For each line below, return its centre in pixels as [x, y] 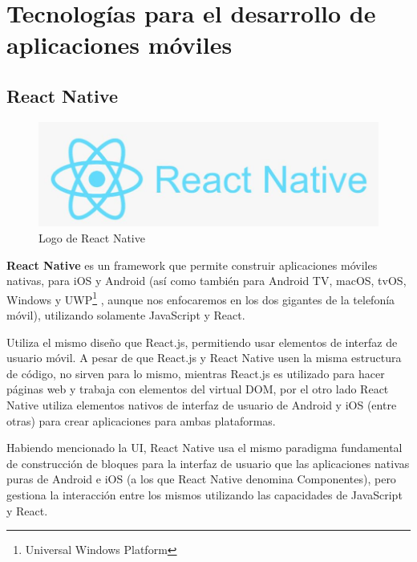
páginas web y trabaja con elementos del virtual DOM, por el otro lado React [198, 389]
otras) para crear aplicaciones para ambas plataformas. [141, 420]
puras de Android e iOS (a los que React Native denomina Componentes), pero [201, 479]
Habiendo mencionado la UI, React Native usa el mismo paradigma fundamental [204, 448]
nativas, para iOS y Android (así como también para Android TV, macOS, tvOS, [206, 281]
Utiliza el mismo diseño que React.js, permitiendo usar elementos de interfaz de [202, 342]
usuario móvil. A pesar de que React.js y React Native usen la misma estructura [204, 358]
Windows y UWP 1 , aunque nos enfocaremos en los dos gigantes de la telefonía [201, 298]
